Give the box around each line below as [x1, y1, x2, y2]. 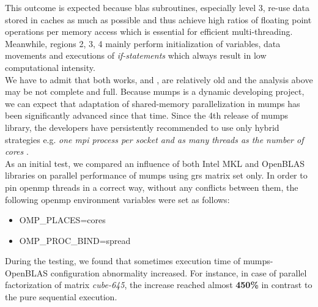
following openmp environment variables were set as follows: [5, 193, 230, 205]
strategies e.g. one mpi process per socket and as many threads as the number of [5, 133, 304, 146]
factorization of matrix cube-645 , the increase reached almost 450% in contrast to [5, 278, 312, 291]
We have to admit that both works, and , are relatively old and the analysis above [5, 73, 313, 86]
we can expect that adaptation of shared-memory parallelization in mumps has [5, 97, 300, 109]
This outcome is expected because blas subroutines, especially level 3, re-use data [5, 1, 310, 13]
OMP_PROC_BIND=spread [19, 234, 131, 246]
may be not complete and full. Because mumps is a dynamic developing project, [5, 85, 305, 98]
